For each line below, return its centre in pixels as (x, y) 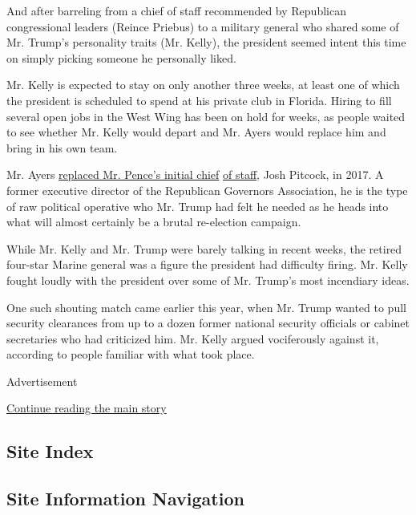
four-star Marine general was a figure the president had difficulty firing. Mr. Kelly (207, 264)
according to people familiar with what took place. (131, 354)
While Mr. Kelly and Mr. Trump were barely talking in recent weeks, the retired (204, 248)
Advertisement (42, 381)
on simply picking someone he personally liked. (121, 57)
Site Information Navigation (125, 499)
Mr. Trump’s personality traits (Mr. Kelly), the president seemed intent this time (206, 42)
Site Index (50, 451)
